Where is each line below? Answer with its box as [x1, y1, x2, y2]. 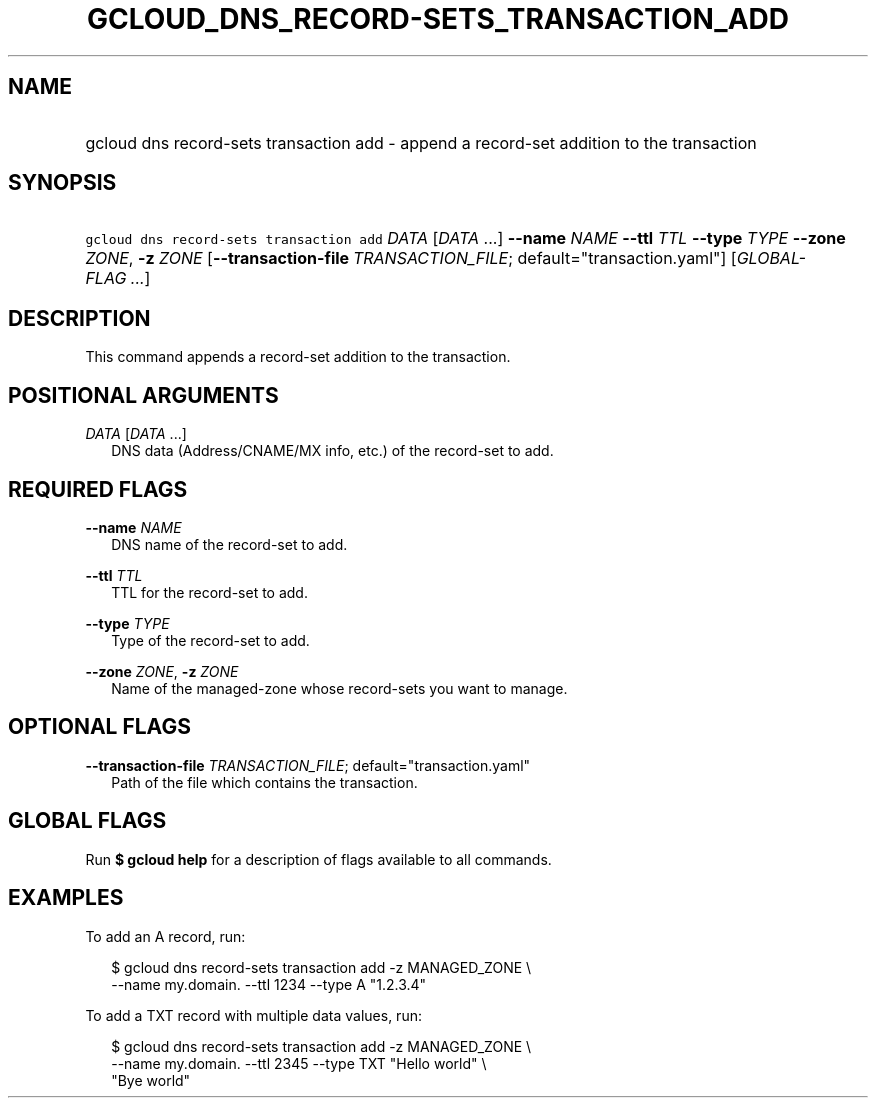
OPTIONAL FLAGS [8, 714, 191, 740]
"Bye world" [111, 1071, 191, 1089]
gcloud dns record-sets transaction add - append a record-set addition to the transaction [85, 132, 757, 153]
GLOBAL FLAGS [8, 808, 167, 834]
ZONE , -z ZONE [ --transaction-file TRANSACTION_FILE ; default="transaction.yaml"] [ [85, 248, 737, 269]
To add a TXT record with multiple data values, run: [85, 1006, 422, 1024]
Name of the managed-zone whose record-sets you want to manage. [111, 679, 568, 697]
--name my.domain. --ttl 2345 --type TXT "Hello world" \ [111, 1054, 487, 1072]
